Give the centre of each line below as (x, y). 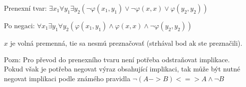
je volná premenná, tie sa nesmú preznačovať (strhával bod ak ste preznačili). (126, 43)
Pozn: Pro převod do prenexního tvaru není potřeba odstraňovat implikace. (117, 59)
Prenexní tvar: (25, 8)
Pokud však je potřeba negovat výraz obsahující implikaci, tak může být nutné (122, 69)
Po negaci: (19, 25)
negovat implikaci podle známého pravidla (67, 78)
